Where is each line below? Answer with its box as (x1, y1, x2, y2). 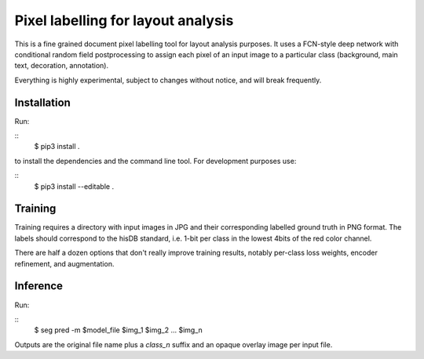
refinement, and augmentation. (14, 259, 115, 268)
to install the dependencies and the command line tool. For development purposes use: (14, 156, 297, 165)
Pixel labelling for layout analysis (14, 12, 234, 29)
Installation (14, 96, 71, 109)
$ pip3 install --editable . (34, 181, 114, 191)
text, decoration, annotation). (14, 61, 109, 71)
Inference (14, 279, 63, 293)
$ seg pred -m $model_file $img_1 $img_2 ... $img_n (34, 325, 203, 335)
